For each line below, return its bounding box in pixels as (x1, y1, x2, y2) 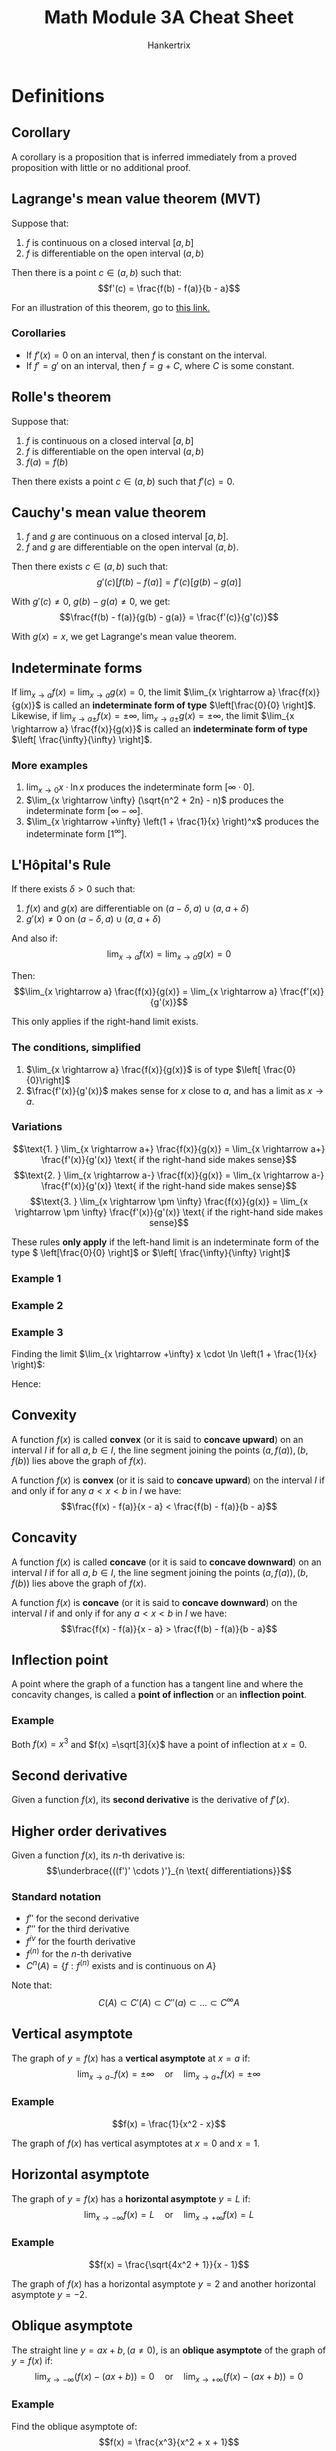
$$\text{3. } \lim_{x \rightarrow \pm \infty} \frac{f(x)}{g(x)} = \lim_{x (29, 1195, 309, 1207)
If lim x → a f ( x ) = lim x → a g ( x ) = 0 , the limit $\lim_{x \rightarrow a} (11, 686, 277, 701)
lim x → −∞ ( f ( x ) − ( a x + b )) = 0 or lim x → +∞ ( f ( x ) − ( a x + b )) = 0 (34, 2370, 304, 2385)
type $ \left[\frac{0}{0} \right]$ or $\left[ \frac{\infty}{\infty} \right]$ (11, 1246, 291, 1258)
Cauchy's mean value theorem (11, 504, 207, 521)
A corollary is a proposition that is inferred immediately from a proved (11, 151, 298, 163)
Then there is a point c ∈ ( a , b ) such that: (11, 266, 182, 278)
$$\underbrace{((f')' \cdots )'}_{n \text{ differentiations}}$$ (45, 1865, 293, 1876)
